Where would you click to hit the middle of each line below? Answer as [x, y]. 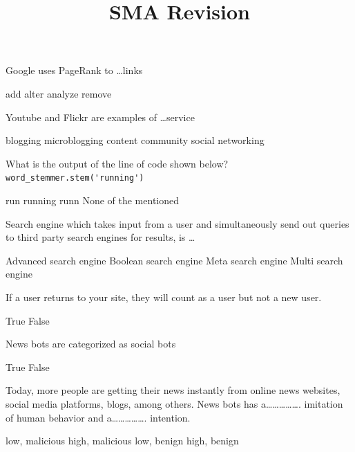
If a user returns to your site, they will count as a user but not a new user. [164, 297]
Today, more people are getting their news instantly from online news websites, [173, 390]
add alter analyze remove [59, 93]
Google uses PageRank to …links [74, 70]
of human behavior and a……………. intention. [98, 417]
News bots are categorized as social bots [91, 344]
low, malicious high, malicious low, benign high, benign [122, 441]
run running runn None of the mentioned [93, 200]
